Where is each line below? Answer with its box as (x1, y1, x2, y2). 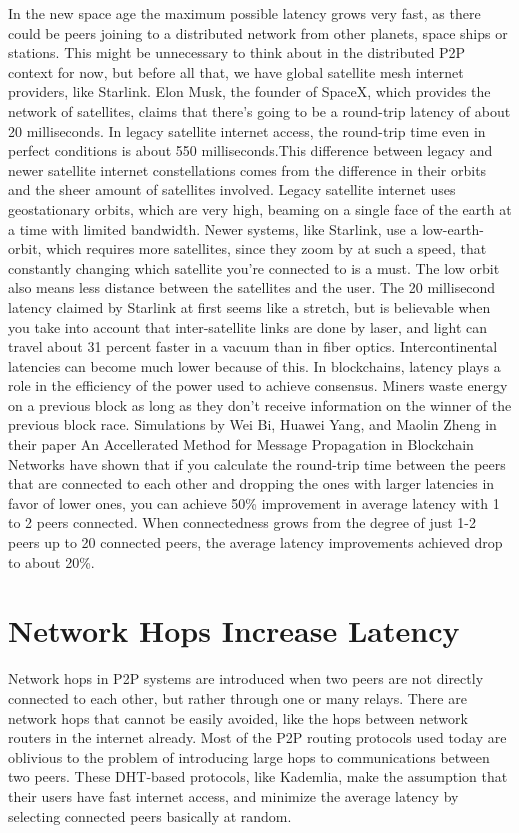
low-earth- (422, 218, 485, 239)
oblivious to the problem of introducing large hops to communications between (8, 746, 490, 767)
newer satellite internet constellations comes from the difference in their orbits (8, 159, 487, 180)
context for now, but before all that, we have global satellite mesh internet (8, 61, 464, 82)
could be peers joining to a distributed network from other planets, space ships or (8, 22, 508, 43)
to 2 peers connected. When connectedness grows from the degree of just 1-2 (8, 512, 476, 533)
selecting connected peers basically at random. (8, 805, 292, 826)
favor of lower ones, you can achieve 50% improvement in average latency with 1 (8, 492, 500, 513)
